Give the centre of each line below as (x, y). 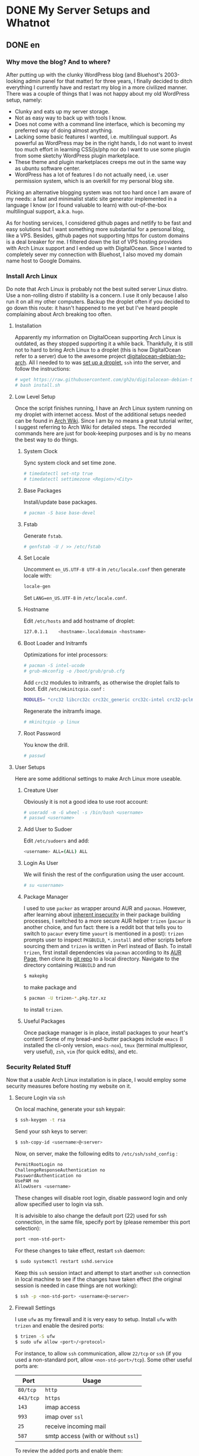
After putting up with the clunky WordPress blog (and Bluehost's (84, 74)
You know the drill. (46, 745)
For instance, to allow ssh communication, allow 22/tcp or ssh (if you (98, 1353)
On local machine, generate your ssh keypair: (70, 1109)
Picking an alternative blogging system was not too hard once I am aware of (99, 192)
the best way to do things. (46, 440)
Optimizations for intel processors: (66, 655)
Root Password (42, 733)
